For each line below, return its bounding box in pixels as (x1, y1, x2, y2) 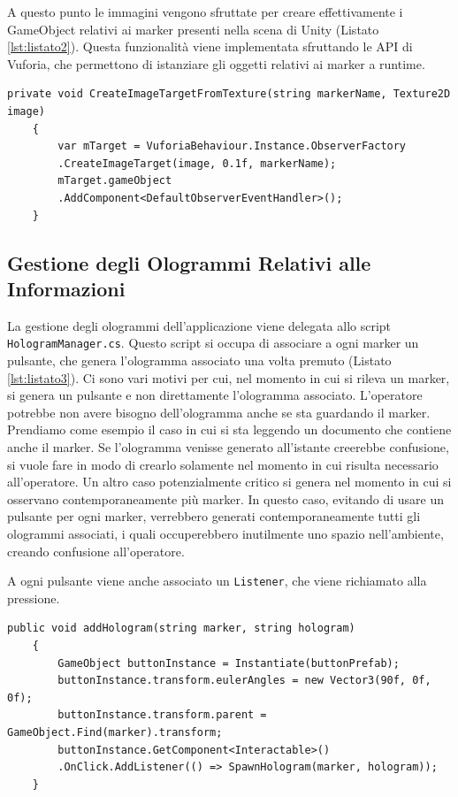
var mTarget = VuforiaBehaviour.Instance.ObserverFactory (57, 140, 407, 153)
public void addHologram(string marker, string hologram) (7, 622, 355, 635)
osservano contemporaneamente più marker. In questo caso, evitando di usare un (7, 489, 445, 508)
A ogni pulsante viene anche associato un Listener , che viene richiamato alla (7, 571, 427, 590)
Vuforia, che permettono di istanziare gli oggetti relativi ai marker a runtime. (7, 54, 425, 73)
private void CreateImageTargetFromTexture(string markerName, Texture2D (7, 88, 451, 101)
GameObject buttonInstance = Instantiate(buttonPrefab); (57, 656, 400, 670)
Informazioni (7, 274, 126, 302)
